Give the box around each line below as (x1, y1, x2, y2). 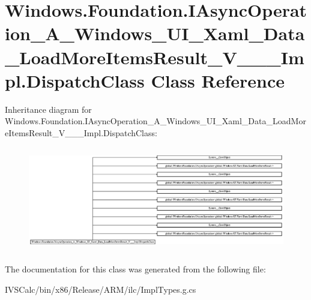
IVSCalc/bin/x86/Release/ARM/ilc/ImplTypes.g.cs (5, 283, 196, 295)
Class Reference (151, 68, 285, 92)
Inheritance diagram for (5, 103, 92, 115)
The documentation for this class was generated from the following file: (5, 263, 266, 275)
